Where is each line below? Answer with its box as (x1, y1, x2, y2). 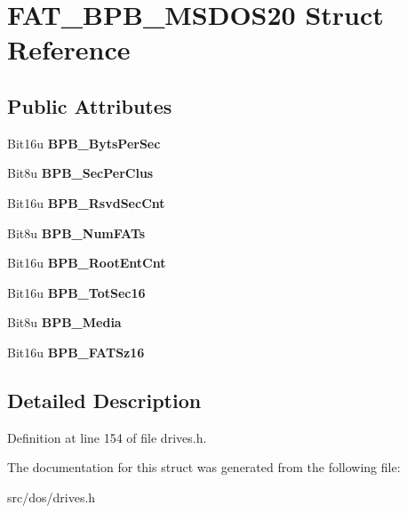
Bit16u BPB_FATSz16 (7, 342, 145, 361)
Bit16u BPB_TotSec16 (7, 283, 146, 301)
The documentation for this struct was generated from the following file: (7, 458, 401, 477)
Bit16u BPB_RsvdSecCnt (7, 193, 165, 212)
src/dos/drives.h (7, 487, 96, 506)
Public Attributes (7, 92, 172, 119)
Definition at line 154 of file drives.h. (7, 428, 207, 446)
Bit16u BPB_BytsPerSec (7, 133, 161, 152)
